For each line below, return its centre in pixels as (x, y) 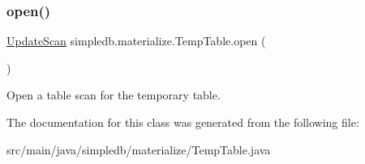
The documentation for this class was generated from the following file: (183, 122)
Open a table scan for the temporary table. (114, 95)
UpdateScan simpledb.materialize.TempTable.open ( (136, 41)
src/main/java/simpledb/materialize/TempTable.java (139, 149)
